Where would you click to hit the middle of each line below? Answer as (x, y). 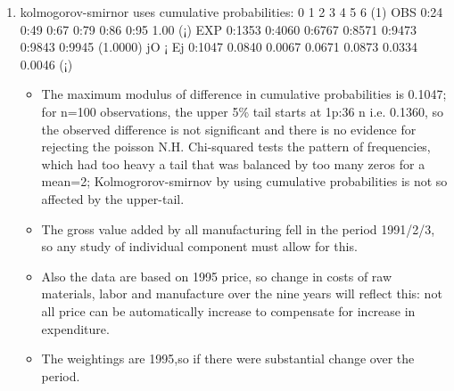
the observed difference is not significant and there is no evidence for (229, 129)
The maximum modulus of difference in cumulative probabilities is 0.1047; (244, 94)
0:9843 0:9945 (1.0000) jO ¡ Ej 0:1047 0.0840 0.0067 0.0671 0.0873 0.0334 (219, 47)
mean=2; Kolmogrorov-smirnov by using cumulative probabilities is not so (244, 181)
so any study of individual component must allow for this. (199, 246)
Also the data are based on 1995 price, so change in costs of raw (217, 276)
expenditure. (75, 328)
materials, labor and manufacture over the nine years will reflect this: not (242, 293)
